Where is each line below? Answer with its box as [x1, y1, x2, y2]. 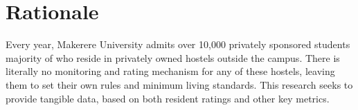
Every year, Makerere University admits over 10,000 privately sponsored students [6, 37, 350, 52]
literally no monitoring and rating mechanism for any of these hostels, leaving [6, 64, 335, 78]
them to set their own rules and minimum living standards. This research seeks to [6, 77, 353, 91]
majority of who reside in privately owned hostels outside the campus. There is [6, 50, 340, 65]
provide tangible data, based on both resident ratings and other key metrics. [6, 91, 330, 105]
